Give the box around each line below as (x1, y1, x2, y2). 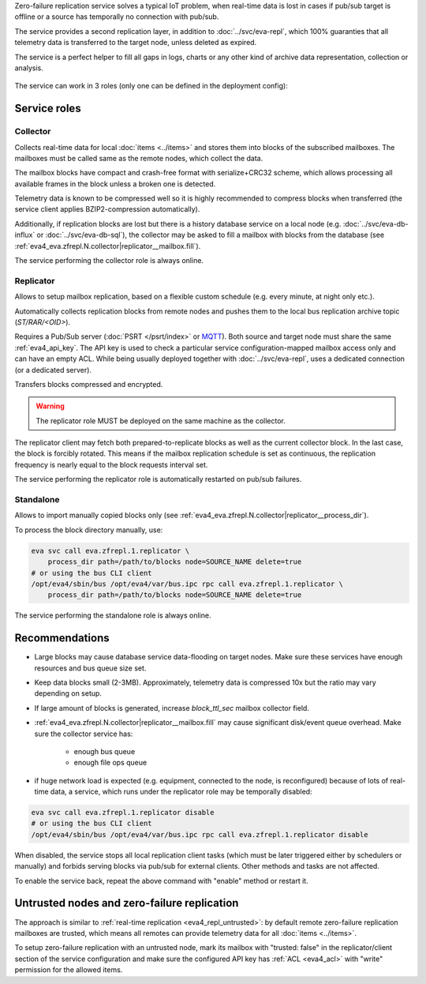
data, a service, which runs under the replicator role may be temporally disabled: (50, 787, 312, 797)
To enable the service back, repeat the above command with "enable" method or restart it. (14, 876, 308, 885)
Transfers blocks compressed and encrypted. (14, 379, 163, 389)
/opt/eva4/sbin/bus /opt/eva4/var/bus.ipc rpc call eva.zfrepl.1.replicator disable (31, 830, 368, 839)
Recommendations (14, 632, 110, 645)
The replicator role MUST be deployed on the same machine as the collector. (35, 415, 286, 426)
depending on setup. (34, 689, 103, 698)
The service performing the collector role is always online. (14, 256, 204, 265)
